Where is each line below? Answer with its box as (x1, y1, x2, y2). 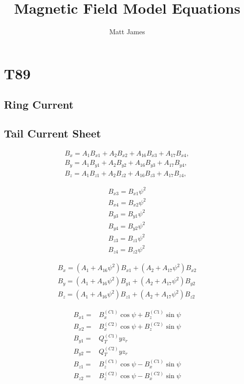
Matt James (109, 26, 145, 37)
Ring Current (4, 97, 74, 112)
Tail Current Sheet (4, 126, 101, 141)
